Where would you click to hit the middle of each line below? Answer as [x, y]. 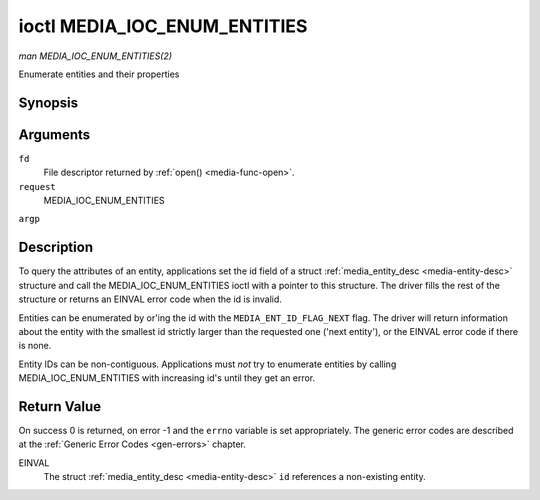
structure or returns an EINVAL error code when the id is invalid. [150, 299]
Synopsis [48, 102]
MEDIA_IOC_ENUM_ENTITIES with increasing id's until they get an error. [167, 378]
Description [56, 247]
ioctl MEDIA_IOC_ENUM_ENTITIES [163, 26]
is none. [35, 346]
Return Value [60, 406]
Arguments [54, 134]
